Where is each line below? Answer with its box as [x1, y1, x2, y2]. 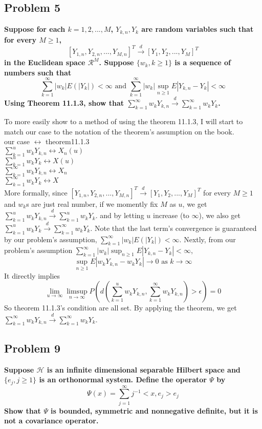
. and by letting [95, 210, 144, 221]
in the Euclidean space [4, 57, 85, 68]
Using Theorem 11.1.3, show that [4, 98, 124, 108]
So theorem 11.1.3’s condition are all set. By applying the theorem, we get [4, 302, 237, 313]
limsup [67, 288, 88, 296]
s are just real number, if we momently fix [26, 198, 158, 209]
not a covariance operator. [4, 415, 99, 426]
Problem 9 [4, 340, 60, 356]
